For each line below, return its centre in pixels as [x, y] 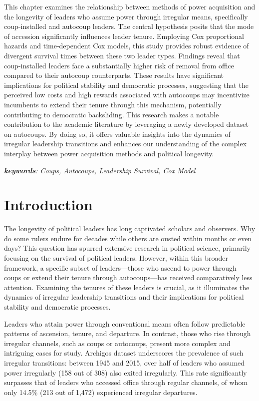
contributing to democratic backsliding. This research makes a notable [112, 114]
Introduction [48, 204]
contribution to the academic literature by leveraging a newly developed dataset [126, 124]
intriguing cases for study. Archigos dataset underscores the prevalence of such [124, 353]
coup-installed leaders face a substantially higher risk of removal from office [119, 65]
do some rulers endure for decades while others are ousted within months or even [128, 238]
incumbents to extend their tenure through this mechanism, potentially [113, 104]
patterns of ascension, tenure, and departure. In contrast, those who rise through [128, 333]
